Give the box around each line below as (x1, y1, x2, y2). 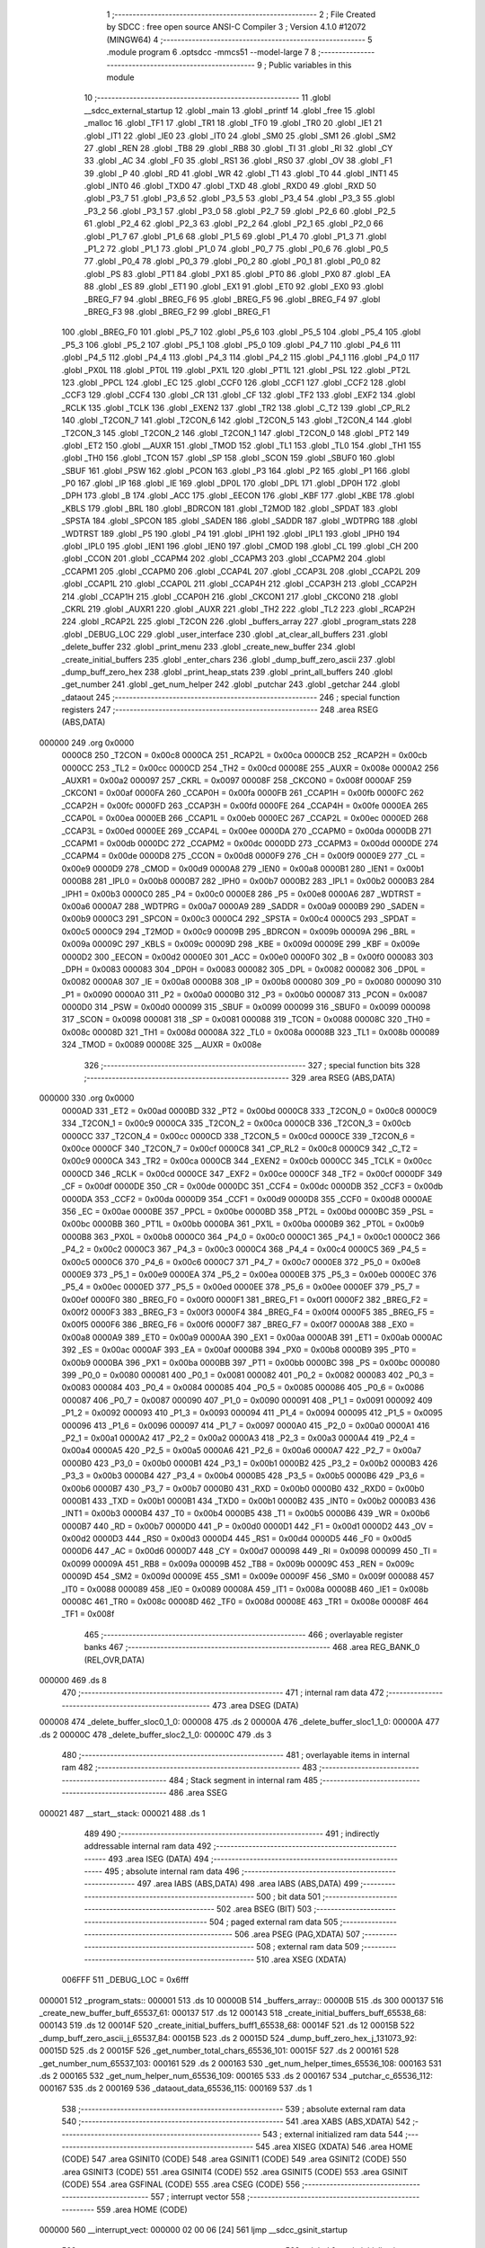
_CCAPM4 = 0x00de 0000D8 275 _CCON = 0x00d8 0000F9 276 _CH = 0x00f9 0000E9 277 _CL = (61, 851, 426, 861)
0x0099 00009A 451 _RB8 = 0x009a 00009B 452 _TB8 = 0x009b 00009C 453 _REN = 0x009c (61, 1558, 415, 1569)
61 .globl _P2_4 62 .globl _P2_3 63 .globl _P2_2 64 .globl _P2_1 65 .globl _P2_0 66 (84, 219, 384, 229)
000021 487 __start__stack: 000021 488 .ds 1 (39, 1807, 206, 1818)
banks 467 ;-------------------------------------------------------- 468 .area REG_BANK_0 (84, 1642, 420, 1653)
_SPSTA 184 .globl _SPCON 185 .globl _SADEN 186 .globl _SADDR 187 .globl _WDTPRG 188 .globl (61, 515, 418, 526)
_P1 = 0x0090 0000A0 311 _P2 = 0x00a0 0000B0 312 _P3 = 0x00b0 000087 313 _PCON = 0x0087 (61, 989, 428, 1000)
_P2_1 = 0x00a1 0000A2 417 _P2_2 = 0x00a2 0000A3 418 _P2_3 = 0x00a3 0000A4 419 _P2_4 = (61, 1432, 417, 1443)
